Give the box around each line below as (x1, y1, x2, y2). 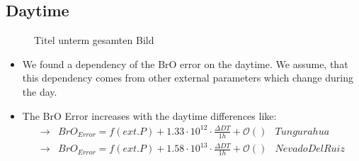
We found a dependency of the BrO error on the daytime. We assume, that (22, 56, 348, 71)
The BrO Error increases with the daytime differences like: (22, 108, 277, 123)
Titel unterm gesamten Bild (34, 33, 154, 48)
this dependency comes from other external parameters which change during (22, 70, 353, 85)
